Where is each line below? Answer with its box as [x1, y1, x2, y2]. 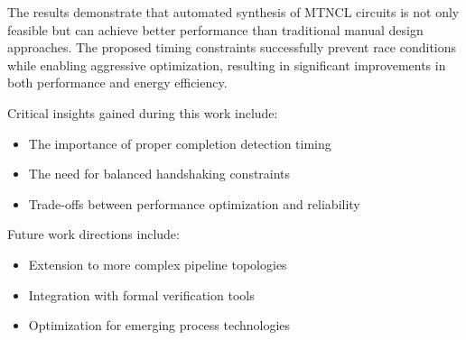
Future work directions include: [7, 225, 180, 244]
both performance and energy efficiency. [7, 73, 228, 92]
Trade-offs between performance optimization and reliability [28, 194, 360, 213]
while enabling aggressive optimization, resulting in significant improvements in [7, 55, 446, 74]
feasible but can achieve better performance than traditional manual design [7, 20, 424, 39]
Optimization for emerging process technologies [28, 316, 291, 335]
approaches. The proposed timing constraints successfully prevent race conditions [7, 38, 457, 57]
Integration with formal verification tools [28, 285, 255, 304]
